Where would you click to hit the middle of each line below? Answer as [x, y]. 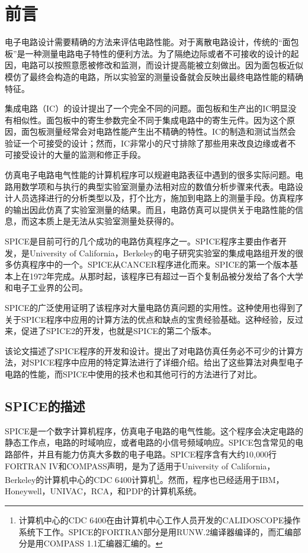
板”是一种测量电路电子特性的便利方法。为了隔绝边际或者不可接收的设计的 [148, 53]
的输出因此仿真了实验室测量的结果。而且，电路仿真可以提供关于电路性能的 [150, 209]
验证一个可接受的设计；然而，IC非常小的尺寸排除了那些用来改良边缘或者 [146, 143]
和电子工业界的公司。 [46, 287]
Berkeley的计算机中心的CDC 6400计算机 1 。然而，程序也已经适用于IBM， [145, 479]
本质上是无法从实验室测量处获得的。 [108, 221]
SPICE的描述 [45, 406]
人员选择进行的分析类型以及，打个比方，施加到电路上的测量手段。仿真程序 [158, 198]
